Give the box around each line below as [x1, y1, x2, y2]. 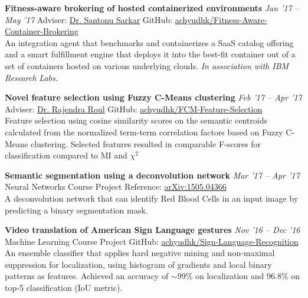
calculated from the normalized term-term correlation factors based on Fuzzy [5, 125, 283, 138]
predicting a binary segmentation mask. [5, 203, 148, 216]
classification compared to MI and [5, 149, 127, 161]
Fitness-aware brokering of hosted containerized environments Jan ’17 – [5, 2, 299, 14]
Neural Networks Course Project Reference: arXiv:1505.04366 [5, 180, 227, 193]
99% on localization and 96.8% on [177, 270, 300, 282]
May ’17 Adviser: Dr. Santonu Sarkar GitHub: [5, 13, 173, 25]
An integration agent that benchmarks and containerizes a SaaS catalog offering [5, 36, 294, 48]
